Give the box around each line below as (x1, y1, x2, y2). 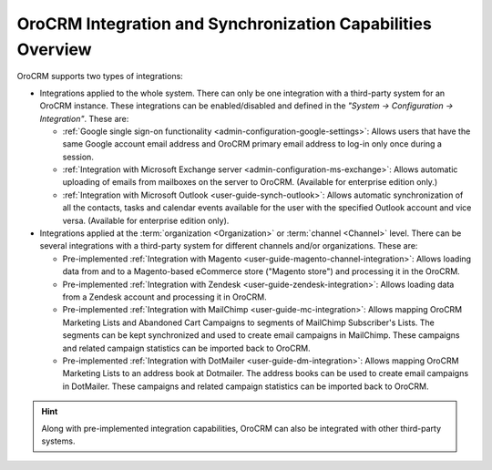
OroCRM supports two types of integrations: (16, 71, 184, 82)
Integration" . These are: (39, 113, 129, 124)
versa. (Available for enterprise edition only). (62, 215, 230, 226)
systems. (41, 435, 76, 446)
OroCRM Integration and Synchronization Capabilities (16, 14, 432, 34)
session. (62, 151, 95, 162)
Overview (16, 39, 92, 59)
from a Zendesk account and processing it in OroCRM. (62, 291, 268, 302)
